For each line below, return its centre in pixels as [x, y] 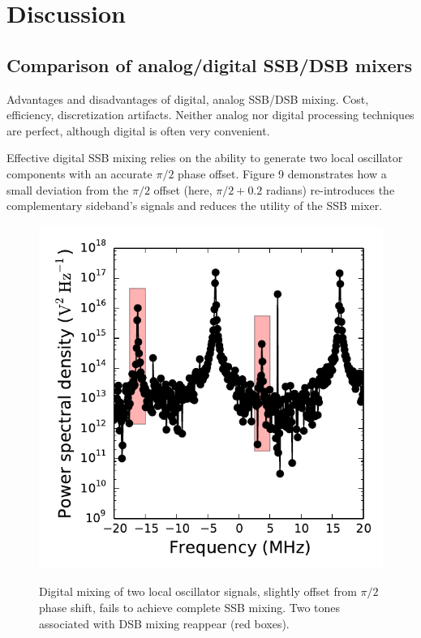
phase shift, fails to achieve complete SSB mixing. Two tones [190, 607]
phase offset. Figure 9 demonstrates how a [282, 173]
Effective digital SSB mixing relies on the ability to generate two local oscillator [205, 158]
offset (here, [183, 189]
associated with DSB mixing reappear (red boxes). [164, 623]
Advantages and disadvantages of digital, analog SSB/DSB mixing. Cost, [188, 98]
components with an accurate [79, 173]
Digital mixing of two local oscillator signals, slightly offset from [198, 591]
